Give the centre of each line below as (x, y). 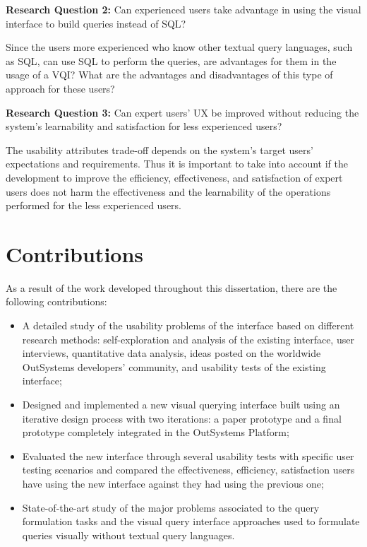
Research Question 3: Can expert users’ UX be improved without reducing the (182, 112)
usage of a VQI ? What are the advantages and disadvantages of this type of (169, 75)
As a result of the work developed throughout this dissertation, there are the (172, 287)
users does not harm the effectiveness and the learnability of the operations (168, 191)
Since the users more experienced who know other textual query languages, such (179, 47)
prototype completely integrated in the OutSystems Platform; (156, 432)
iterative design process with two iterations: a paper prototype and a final (182, 418)
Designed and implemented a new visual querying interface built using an (181, 404)
